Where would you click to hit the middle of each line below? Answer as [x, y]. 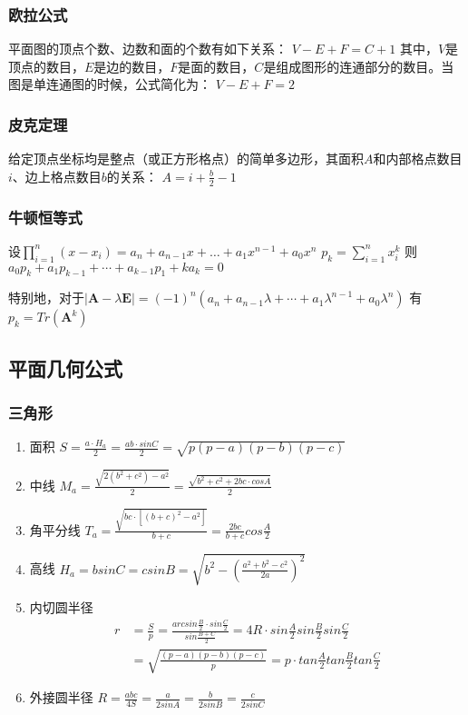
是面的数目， [216, 66]
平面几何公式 [65, 367]
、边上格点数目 [57, 176]
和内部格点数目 [418, 159]
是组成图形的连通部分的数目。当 [359, 66]
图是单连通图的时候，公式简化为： [110, 84]
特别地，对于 [46, 298]
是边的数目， [132, 66]
